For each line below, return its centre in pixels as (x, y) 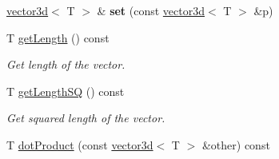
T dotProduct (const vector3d (80, 144)
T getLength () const (58, 37)
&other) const (236, 144)
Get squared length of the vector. (86, 118)
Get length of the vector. (66, 64)
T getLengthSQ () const (66, 91)
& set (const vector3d (151, 10)
